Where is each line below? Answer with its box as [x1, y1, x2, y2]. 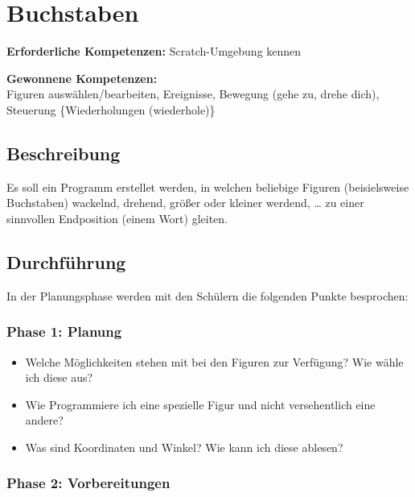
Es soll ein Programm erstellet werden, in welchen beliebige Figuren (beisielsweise [6, 178, 409, 195]
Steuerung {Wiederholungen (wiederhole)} [6, 101, 216, 118]
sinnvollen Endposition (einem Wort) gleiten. [6, 209, 228, 226]
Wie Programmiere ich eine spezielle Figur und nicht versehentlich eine [25, 396, 376, 412]
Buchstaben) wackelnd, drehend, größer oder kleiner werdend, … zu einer [6, 194, 364, 211]
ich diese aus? [25, 369, 93, 386]
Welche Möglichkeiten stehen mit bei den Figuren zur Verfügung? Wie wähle [25, 353, 404, 370]
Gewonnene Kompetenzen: [6, 69, 158, 86]
